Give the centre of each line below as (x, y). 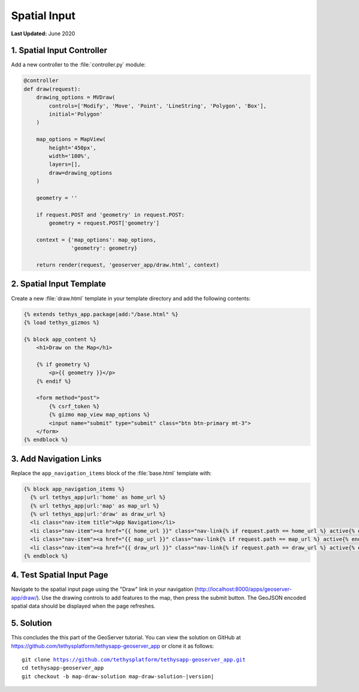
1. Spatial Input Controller (59, 51)
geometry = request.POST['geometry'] (104, 223)
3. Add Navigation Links (56, 459)
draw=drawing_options (80, 173)
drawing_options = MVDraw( (76, 98)
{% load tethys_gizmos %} (62, 322)
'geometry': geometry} (104, 248)
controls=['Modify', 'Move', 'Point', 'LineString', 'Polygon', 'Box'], (158, 106)
